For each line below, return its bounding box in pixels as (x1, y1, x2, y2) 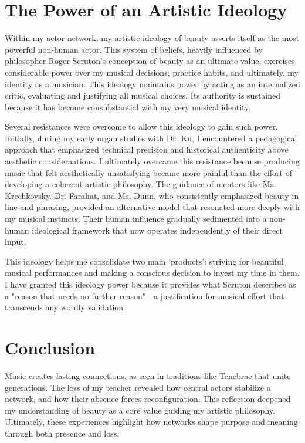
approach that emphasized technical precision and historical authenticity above (5, 143, 289, 155)
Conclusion (5, 335, 96, 359)
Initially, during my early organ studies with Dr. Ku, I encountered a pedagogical (5, 131, 297, 144)
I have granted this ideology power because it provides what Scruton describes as (5, 278, 296, 290)
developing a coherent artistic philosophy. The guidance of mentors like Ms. (5, 178, 276, 190)
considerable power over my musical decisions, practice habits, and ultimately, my (5, 66, 299, 78)
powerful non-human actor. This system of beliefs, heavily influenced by (5, 43, 263, 55)
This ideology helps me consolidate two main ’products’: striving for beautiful (5, 255, 284, 267)
